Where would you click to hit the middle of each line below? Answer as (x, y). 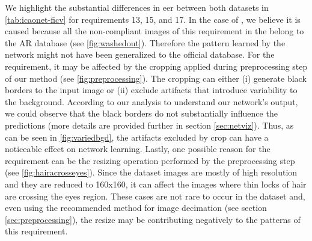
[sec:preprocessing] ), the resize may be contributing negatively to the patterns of (153, 219)
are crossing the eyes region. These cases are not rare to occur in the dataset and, (155, 196)
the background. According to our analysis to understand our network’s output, (151, 101)
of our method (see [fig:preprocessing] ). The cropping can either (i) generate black (156, 78)
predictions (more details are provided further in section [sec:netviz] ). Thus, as (149, 125)
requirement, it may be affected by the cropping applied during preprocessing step (156, 66)
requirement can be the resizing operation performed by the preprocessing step (150, 160)
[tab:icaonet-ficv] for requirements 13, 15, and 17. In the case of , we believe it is (153, 19)
